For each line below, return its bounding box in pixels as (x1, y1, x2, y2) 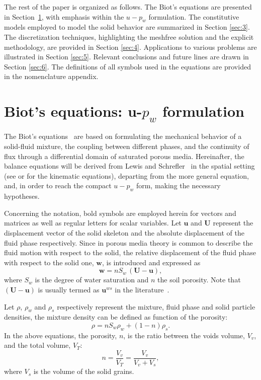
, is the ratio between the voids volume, (123, 330, 245, 340)
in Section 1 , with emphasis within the (4, 11, 124, 22)
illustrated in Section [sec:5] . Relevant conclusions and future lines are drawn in (4, 51, 249, 62)
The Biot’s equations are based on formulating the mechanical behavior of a (4, 131, 242, 141)
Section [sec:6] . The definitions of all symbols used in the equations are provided (4, 61, 251, 71)
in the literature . (115, 284, 169, 294)
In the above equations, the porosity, (4, 330, 117, 340)
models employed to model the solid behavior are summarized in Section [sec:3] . (4, 22, 250, 32)
